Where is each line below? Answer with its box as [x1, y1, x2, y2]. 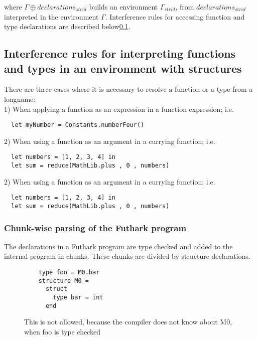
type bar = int [53, 294, 103, 301]
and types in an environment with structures [4, 60, 242, 76]
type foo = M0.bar [38, 269, 100, 276]
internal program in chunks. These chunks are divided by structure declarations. [4, 251, 250, 261]
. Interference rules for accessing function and [105, 11, 245, 22]
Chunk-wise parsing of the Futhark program [4, 221, 187, 234]
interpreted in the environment [4, 11, 99, 22]
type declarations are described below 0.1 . [4, 21, 131, 32]
